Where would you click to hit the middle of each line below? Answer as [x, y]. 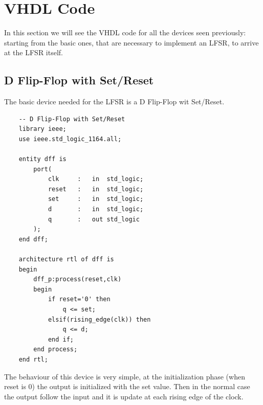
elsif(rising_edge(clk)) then [99, 319]
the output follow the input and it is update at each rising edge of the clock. [124, 396]
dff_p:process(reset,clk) [78, 279]
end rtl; [33, 359]
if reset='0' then [79, 299]
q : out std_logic [94, 219]
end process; [56, 350]
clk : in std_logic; [96, 179]
